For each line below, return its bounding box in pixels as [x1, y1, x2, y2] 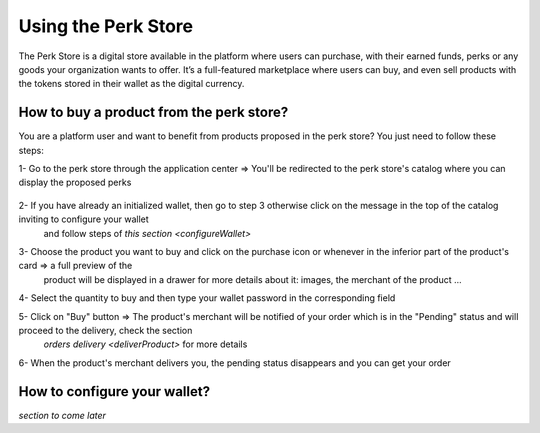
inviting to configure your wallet [18, 213, 149, 225]
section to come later [18, 409, 107, 421]
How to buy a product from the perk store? [18, 104, 289, 121]
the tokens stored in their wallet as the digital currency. [18, 78, 245, 90]
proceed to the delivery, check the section [18, 324, 193, 336]
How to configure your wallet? [18, 383, 210, 400]
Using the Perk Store [18, 15, 194, 37]
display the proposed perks [18, 176, 132, 189]
